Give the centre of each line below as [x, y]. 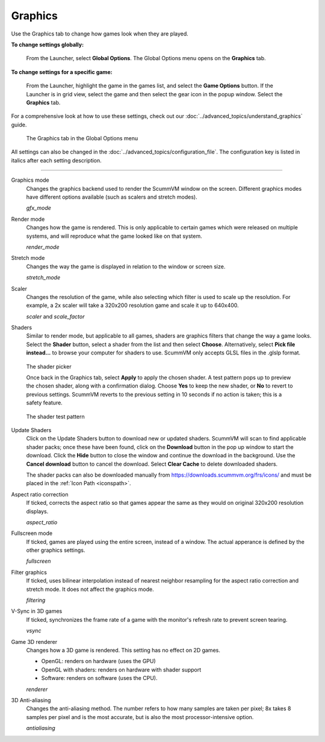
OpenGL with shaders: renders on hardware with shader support [121, 669]
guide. [19, 125]
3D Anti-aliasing [31, 700]
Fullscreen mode [32, 533]
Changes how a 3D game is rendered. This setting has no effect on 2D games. [123, 650]
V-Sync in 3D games [37, 611]
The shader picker [49, 366]
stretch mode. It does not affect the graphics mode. [90, 589]
